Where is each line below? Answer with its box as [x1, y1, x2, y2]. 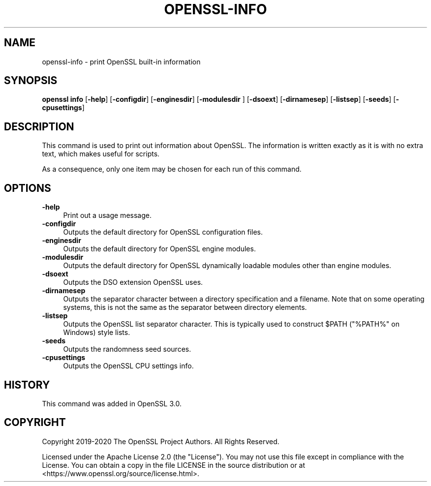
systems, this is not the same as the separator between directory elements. [63, 303, 307, 312]
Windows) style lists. [63, 328, 130, 337]
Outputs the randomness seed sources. [63, 345, 191, 354]
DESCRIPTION [4, 120, 74, 133]
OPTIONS [4, 182, 51, 194]
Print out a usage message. [63, 211, 152, 220]
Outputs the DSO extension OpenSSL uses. [63, 278, 203, 287]
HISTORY [4, 378, 50, 391]
